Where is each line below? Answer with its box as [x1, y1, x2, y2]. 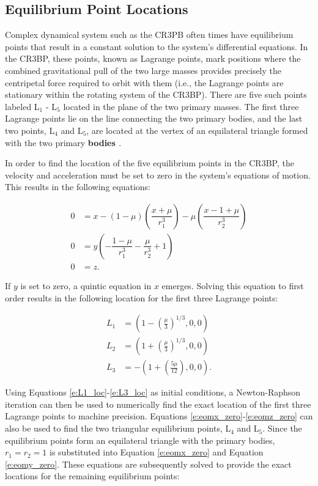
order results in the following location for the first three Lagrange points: [5, 291, 278, 304]
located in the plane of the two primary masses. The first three [63, 100, 299, 112]
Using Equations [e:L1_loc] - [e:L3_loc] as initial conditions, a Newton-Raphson [5, 386, 301, 399]
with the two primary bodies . [5, 136, 122, 149]
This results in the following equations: [5, 180, 150, 193]
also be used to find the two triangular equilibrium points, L [5, 422, 231, 435]
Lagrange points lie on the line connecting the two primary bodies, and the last [5, 112, 303, 125]
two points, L [5, 123, 55, 136]
